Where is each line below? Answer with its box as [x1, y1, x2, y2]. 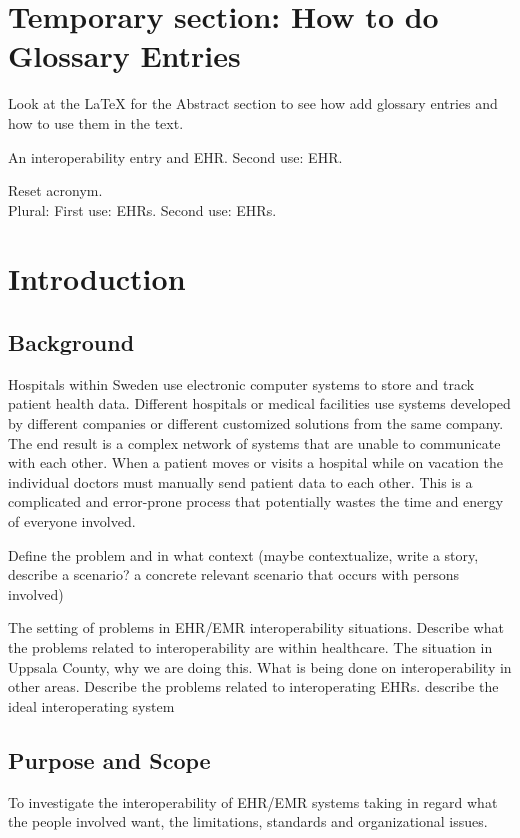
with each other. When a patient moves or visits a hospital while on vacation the [8, 452, 504, 473]
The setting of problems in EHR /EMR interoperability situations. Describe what [8, 617, 504, 638]
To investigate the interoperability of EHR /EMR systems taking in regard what [8, 791, 498, 812]
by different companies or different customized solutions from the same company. [8, 413, 504, 434]
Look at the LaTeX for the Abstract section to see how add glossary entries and [8, 93, 498, 114]
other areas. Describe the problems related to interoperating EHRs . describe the [8, 676, 499, 697]
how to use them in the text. [8, 112, 184, 133]
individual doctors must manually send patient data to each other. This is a [8, 471, 473, 492]
